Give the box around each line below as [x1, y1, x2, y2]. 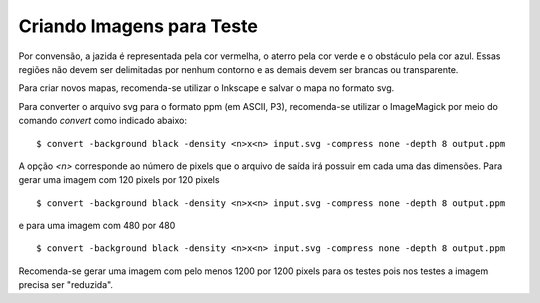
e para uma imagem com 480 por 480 [18, 220, 176, 232]
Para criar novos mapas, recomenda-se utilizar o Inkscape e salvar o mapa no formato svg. [18, 82, 395, 94]
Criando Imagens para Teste [18, 15, 259, 37]
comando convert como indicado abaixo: [18, 115, 187, 127]
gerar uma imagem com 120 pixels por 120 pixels [18, 174, 220, 186]
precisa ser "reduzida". [18, 279, 114, 291]
